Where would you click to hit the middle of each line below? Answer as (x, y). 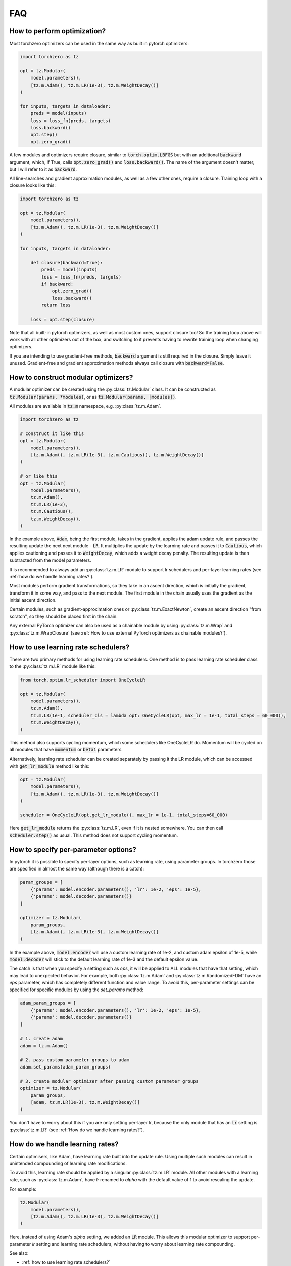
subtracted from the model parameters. (50, 560)
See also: (19, 1253)
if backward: (57, 284)
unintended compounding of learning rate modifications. (68, 1163)
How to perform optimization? (58, 31)
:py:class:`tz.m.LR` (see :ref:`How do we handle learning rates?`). (77, 1130)
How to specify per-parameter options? (73, 849)
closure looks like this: (32, 185)
